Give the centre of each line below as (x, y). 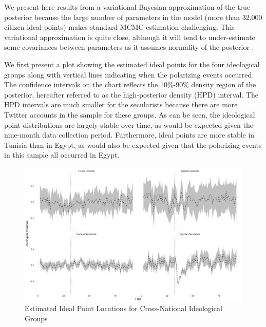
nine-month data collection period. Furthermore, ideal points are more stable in (129, 135)
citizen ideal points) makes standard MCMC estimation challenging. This (119, 27)
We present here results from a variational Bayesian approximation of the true (127, 7)
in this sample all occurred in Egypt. (62, 155)
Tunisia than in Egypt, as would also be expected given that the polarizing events (133, 145)
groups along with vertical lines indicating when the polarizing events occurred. (129, 74)
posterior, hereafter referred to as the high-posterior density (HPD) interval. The (131, 94)
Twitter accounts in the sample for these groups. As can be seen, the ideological (130, 114)
